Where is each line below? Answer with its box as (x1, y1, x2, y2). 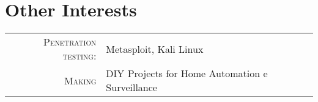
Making (64, 73, 97, 87)
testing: (62, 49, 97, 63)
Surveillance (106, 80, 157, 95)
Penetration (43, 35, 97, 49)
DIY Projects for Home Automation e (106, 66, 268, 81)
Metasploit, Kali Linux (106, 41, 204, 56)
